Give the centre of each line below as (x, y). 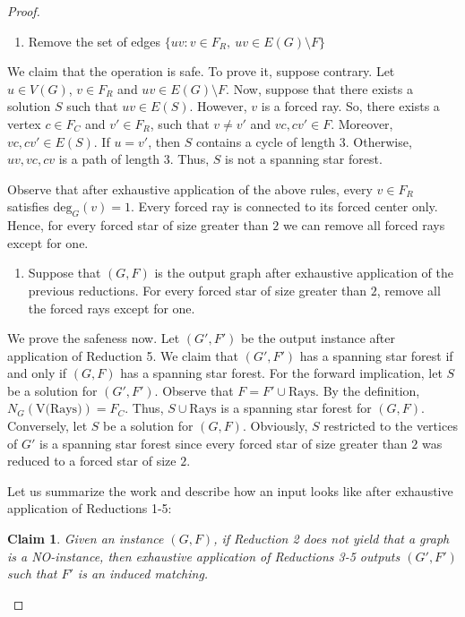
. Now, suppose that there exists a (319, 88)
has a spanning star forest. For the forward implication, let (281, 373)
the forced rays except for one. (112, 308)
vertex (24, 123)
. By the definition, (368, 390)
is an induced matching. (143, 574)
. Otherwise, (379, 141)
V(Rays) (59, 410)
